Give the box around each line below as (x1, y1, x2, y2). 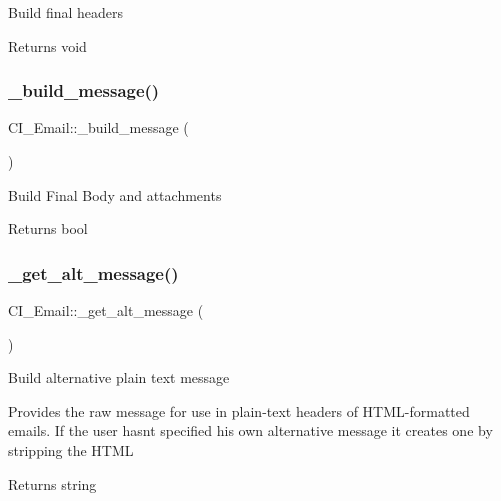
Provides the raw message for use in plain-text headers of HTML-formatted (8, 400, 470, 421)
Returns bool (8, 218, 88, 239)
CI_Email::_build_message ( (8, 117, 189, 138)
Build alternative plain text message (8, 367, 230, 388)
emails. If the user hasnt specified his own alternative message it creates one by (8, 420, 493, 441)
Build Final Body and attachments (8, 184, 222, 205)
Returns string (8, 473, 97, 494)
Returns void (8, 35, 87, 56)
